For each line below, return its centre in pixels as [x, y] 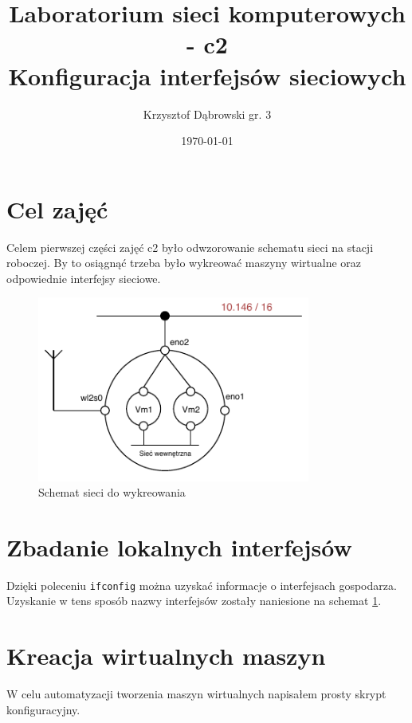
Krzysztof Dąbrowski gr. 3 [207, 114]
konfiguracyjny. [43, 709]
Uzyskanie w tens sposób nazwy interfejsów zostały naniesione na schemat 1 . [194, 601]
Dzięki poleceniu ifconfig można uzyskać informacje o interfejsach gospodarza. [202, 585]
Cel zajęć [57, 208]
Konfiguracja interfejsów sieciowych [207, 75]
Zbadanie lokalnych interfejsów [179, 546]
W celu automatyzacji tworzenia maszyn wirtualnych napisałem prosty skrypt [196, 694]
